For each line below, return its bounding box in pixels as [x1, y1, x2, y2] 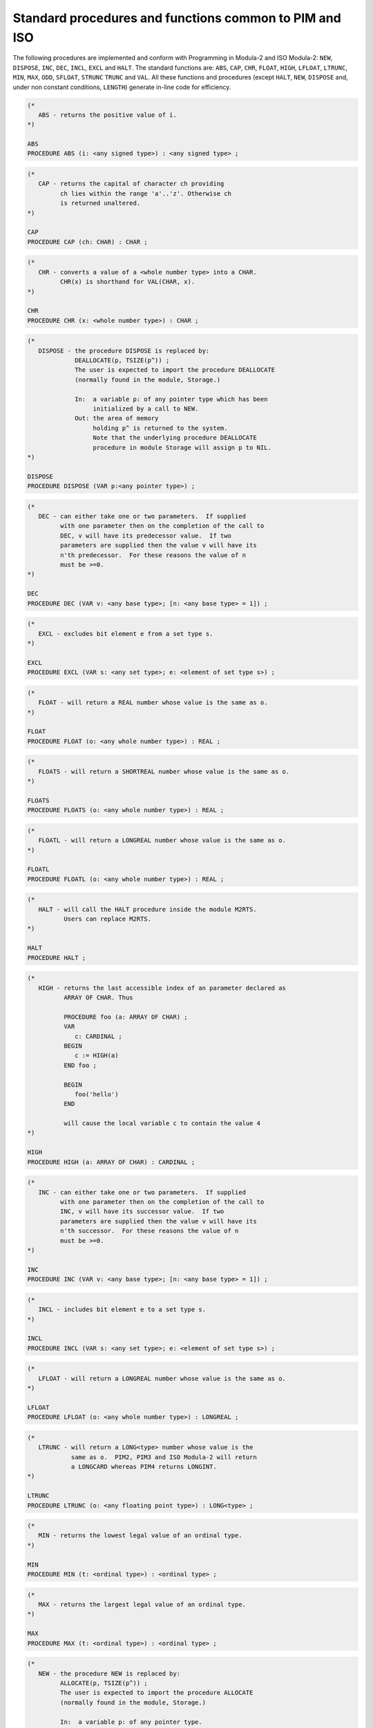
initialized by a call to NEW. [93, 405, 199, 413]
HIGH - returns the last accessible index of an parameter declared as [38, 984, 287, 992]
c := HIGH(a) [75, 1051, 119, 1060]
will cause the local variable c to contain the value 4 [63, 1120, 261, 1127]
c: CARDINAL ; [75, 1032, 122, 1040]
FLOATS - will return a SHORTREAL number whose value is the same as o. [38, 767, 290, 776]
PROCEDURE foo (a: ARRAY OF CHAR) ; [63, 1013, 188, 1021]
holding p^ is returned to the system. [93, 424, 228, 432]
